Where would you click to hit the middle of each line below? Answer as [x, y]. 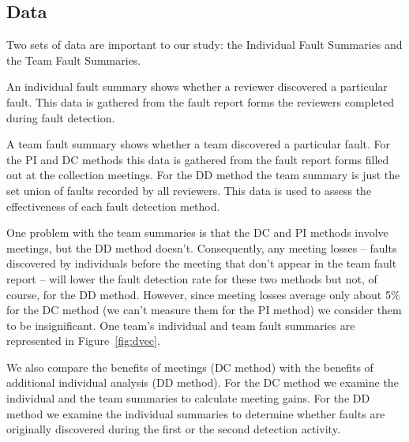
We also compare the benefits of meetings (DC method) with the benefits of [190, 367]
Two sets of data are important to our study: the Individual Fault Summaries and [204, 45]
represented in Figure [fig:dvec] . [83, 341]
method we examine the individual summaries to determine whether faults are [196, 413]
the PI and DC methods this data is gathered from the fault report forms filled [198, 159]
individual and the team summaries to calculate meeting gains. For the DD [188, 398]
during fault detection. [61, 117]
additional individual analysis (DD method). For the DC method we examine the [203, 382]
